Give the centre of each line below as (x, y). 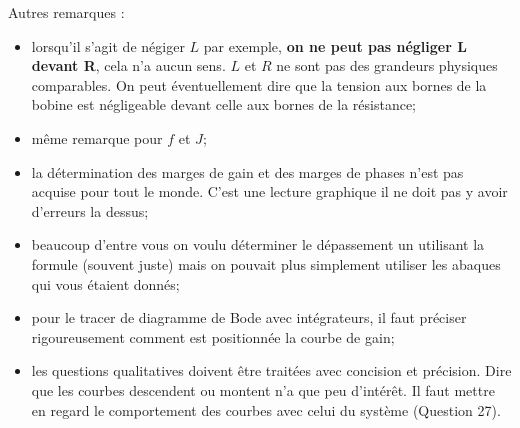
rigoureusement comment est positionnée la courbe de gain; (213, 336)
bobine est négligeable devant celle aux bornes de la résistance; (223, 104)
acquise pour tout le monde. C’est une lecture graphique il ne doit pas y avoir (269, 191)
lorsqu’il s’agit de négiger (108, 45)
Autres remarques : (66, 12)
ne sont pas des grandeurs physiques (387, 65)
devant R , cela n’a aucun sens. (128, 65)
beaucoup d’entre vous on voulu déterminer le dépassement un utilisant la (258, 244)
